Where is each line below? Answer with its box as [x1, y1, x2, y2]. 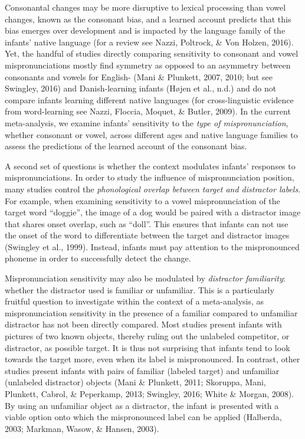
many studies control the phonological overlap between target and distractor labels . [5, 182, 301, 195]
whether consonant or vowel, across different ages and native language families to [5, 128, 298, 140]
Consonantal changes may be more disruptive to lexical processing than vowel [5, 1, 286, 13]
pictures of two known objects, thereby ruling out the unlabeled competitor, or [5, 330, 290, 342]
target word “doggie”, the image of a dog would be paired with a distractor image [5, 206, 301, 218]
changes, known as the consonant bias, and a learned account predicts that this [5, 12, 291, 25]
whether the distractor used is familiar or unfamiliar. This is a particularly [5, 283, 274, 296]
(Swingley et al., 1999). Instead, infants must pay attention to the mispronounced [5, 240, 300, 253]
